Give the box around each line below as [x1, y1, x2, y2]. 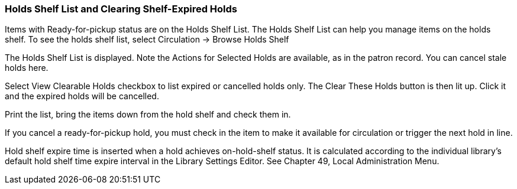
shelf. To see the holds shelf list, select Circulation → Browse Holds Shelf [5, 34, 289, 45]
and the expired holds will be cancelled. [5, 91, 159, 102]
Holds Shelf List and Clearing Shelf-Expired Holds [5, 3, 238, 15]
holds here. [5, 63, 49, 73]
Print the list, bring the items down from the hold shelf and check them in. [5, 109, 291, 120]
